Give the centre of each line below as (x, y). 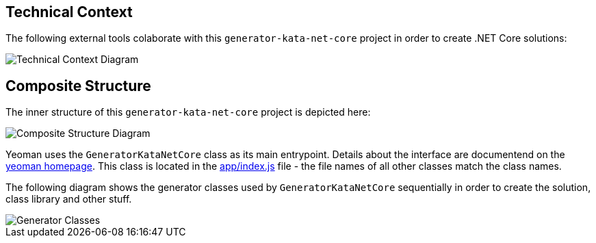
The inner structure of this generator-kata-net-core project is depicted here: (188, 112)
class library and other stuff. (69, 199)
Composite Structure (78, 86)
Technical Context (69, 12)
